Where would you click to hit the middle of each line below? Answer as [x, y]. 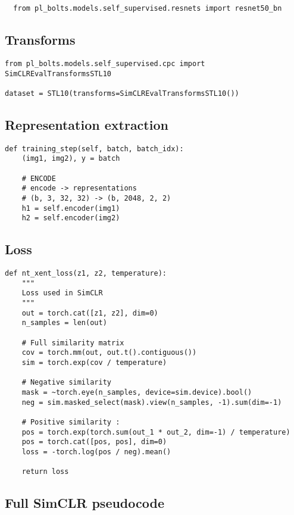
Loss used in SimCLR [62, 293]
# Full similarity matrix [73, 343]
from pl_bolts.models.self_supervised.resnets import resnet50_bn [148, 8]
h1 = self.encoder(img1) [71, 208]
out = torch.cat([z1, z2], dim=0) [90, 313]
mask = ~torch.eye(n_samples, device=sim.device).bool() [137, 393]
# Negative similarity [66, 383]
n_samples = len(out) [64, 323]
